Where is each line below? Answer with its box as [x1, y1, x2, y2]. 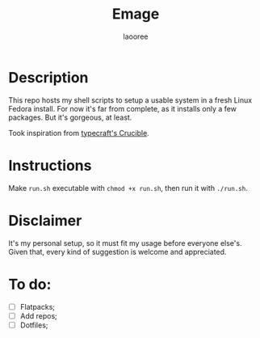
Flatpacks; [19, 302, 55, 311]
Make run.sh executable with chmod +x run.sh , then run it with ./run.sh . [8, 183, 248, 192]
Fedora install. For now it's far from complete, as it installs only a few [8, 104, 237, 113]
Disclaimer [8, 211, 82, 230]
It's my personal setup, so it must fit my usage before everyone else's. [8, 238, 242, 247]
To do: [8, 275, 52, 294]
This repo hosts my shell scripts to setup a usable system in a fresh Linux [8, 95, 253, 105]
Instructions [8, 156, 92, 175]
